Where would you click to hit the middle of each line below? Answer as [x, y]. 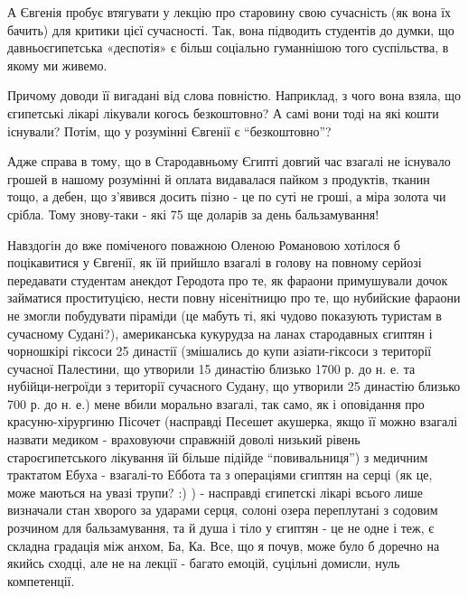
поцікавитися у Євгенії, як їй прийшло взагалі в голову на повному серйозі [215, 262]
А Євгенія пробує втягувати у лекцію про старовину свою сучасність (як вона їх [229, 12]
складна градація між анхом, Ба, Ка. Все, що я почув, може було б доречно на [224, 545]
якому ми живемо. [57, 65]
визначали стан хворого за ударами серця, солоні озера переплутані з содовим [223, 510]
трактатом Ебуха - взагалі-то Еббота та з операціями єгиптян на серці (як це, [220, 475]
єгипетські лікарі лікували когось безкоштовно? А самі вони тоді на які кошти [223, 112]
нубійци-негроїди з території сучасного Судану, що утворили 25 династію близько [234, 386]
